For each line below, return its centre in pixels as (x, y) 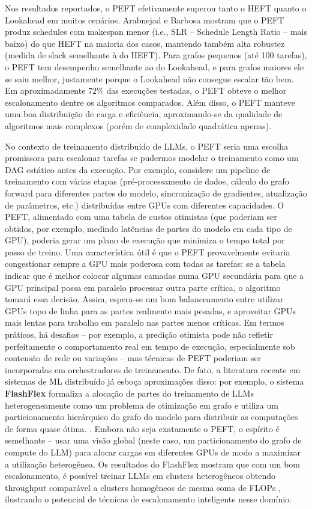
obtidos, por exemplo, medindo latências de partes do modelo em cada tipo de (148, 228)
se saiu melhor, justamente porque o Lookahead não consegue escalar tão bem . (149, 78)
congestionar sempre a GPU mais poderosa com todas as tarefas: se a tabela (145, 264)
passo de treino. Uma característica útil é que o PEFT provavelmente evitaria (148, 251)
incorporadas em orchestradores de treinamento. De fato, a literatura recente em (153, 369)
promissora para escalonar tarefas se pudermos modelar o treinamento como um (152, 158)
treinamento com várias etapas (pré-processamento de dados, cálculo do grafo (147, 181)
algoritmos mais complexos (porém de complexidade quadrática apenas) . (138, 125)
